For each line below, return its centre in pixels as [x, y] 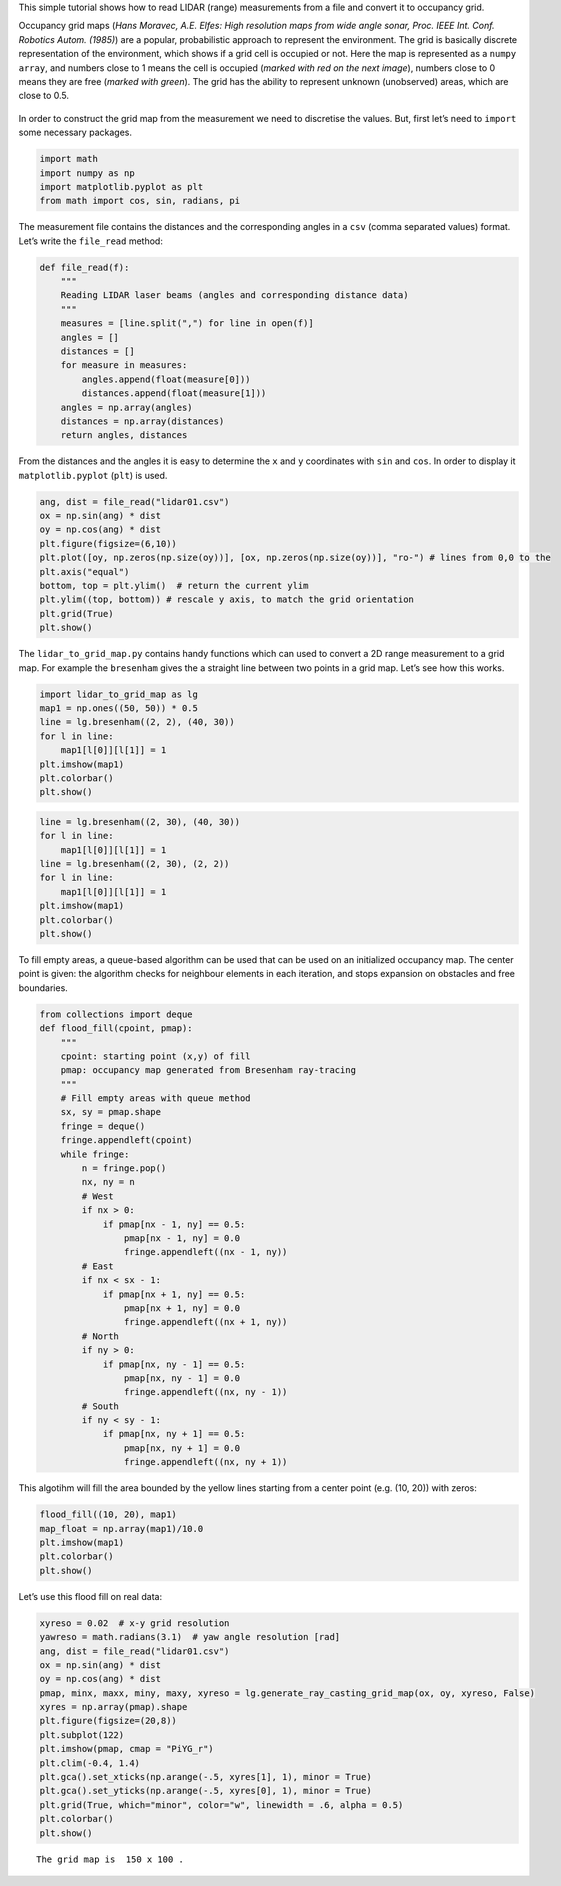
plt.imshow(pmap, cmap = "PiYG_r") [126, 1749]
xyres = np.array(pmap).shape [113, 1707]
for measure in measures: [124, 365]
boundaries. [43, 987]
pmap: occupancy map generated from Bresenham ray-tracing [208, 1070]
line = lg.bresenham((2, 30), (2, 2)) [134, 864]
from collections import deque [116, 1014]
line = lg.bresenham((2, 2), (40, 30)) [137, 722]
